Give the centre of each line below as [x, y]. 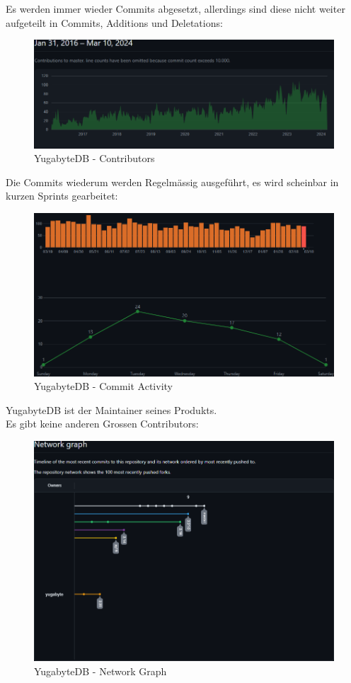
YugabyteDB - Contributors [94, 158]
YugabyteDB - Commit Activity [103, 386]
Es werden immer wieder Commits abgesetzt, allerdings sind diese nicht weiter [175, 8]
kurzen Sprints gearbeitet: [62, 196]
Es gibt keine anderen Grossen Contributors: [102, 424]
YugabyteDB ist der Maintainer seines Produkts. [111, 409]
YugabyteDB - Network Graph [100, 671]
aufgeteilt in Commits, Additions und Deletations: [114, 22]
